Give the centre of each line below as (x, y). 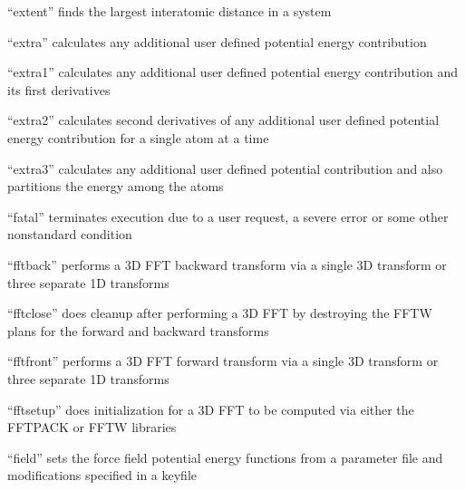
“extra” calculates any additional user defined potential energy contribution (217, 41)
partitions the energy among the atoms (116, 186)
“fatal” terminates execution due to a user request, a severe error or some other (228, 216)
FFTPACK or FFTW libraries (92, 427)
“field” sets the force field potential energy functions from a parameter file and (225, 457)
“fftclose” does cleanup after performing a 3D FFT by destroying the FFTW (220, 313)
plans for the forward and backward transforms (138, 330)
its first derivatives (59, 89)
